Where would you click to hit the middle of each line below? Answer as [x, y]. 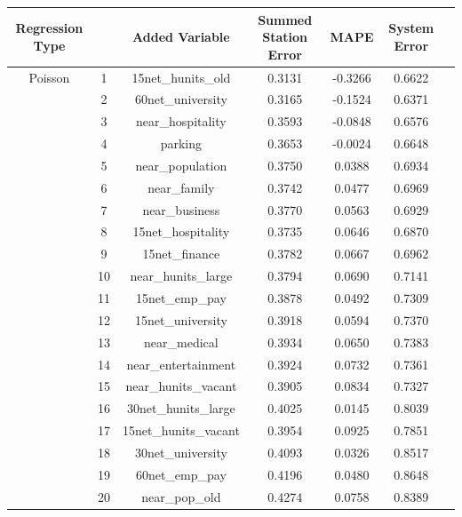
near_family [181, 187]
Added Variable [181, 37]
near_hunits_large [181, 276]
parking [181, 143]
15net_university [181, 319]
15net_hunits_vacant [181, 430]
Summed [285, 19]
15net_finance [181, 254]
